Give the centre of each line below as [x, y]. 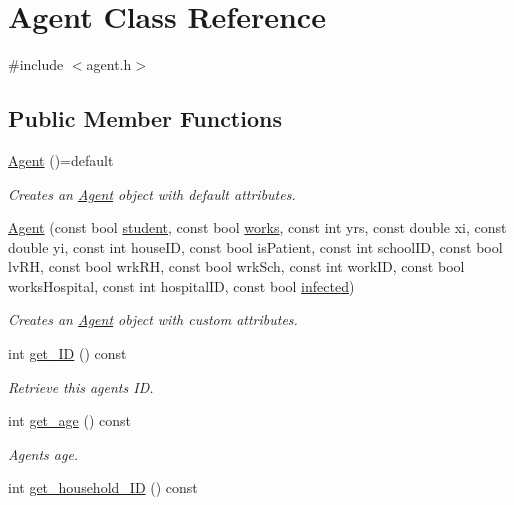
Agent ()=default [61, 159]
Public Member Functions [145, 118]
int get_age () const [69, 420]
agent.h [109, 64]
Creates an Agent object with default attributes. [152, 193]
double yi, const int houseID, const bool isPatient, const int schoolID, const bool [255, 246]
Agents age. [43, 453]
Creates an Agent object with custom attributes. [153, 319]
